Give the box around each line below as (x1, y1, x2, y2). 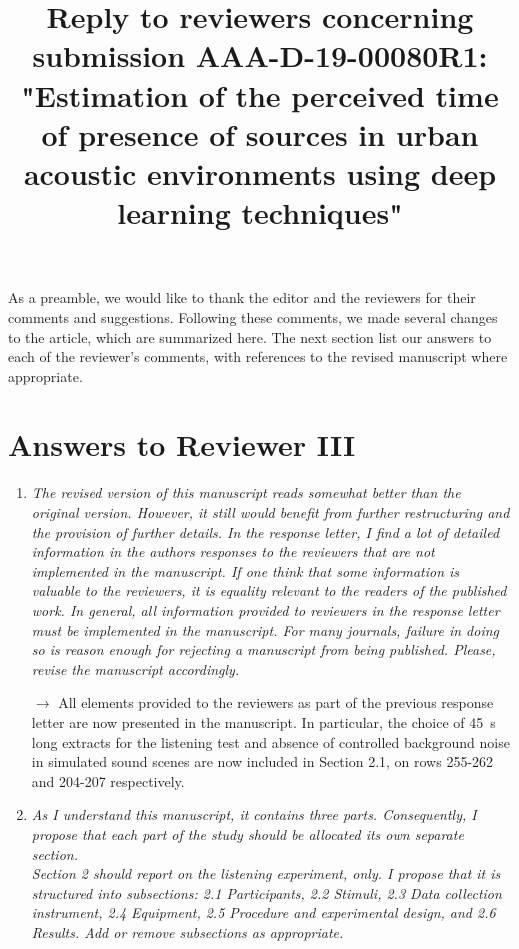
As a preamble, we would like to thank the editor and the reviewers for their (8, 287, 476, 308)
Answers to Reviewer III (8, 424, 356, 465)
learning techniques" (117, 192, 403, 233)
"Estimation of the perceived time (21, 74, 499, 115)
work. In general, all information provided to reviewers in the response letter (31, 599, 500, 620)
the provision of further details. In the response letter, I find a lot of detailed (31, 521, 500, 542)
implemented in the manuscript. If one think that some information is (31, 560, 460, 581)
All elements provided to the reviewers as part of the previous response (58, 692, 494, 713)
